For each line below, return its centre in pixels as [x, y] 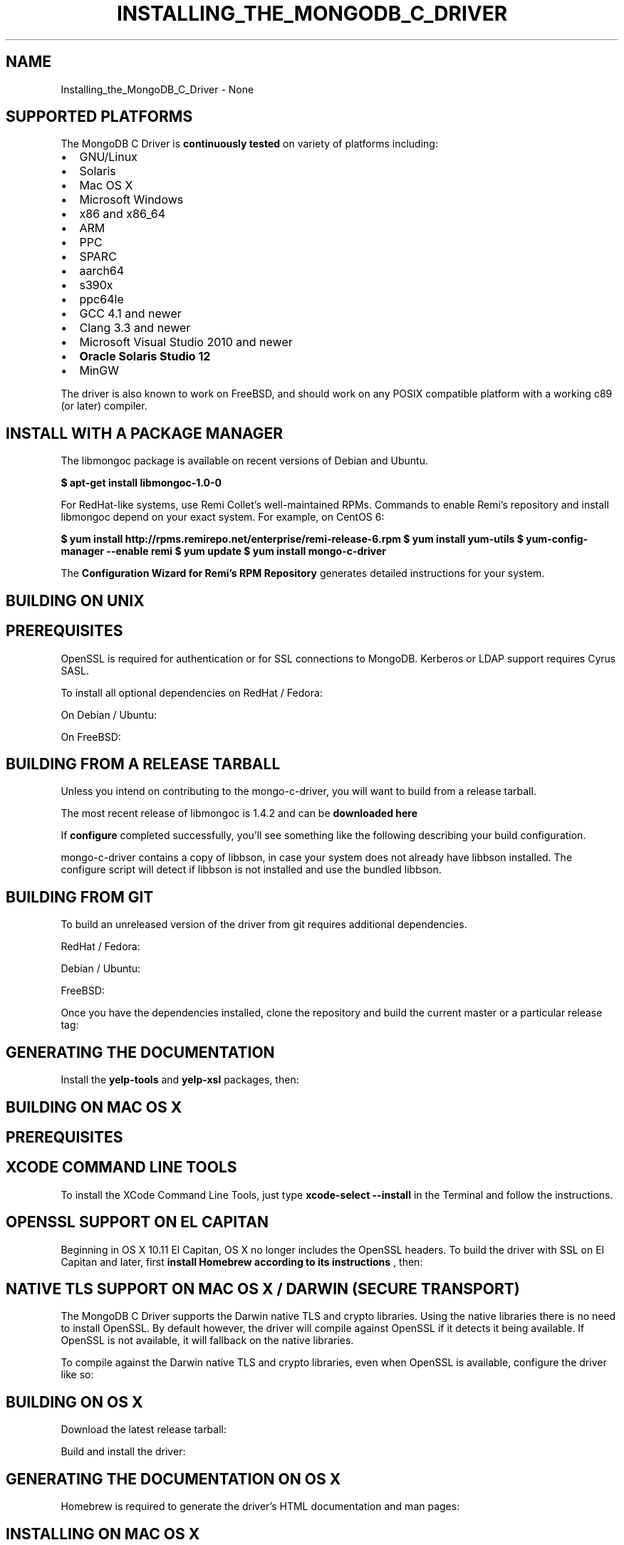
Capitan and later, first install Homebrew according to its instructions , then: [242, 1262]
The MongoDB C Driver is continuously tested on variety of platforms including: [249, 144]
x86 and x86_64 [122, 214]
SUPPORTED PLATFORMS [99, 117]
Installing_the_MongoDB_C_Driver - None [157, 89]
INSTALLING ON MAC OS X [103, 1534]
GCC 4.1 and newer [130, 314]
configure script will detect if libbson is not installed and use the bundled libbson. [251, 870]
